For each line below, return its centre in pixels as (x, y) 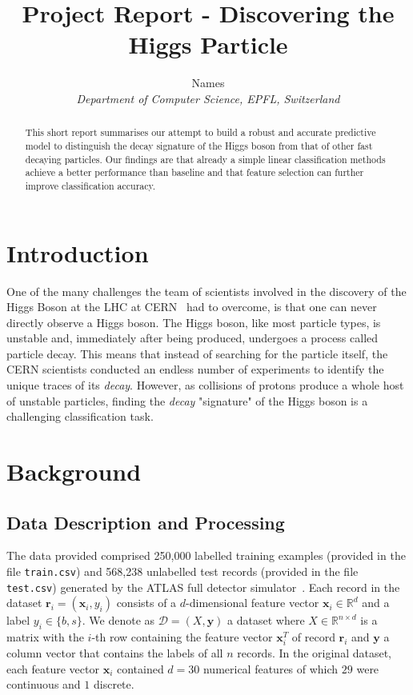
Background (74, 471)
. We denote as (118, 620)
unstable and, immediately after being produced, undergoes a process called (192, 338)
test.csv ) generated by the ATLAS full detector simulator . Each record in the (203, 587)
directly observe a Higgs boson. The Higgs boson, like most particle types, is (194, 322)
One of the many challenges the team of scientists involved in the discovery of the (206, 291)
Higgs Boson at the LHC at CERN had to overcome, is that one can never (192, 307)
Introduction (78, 252)
